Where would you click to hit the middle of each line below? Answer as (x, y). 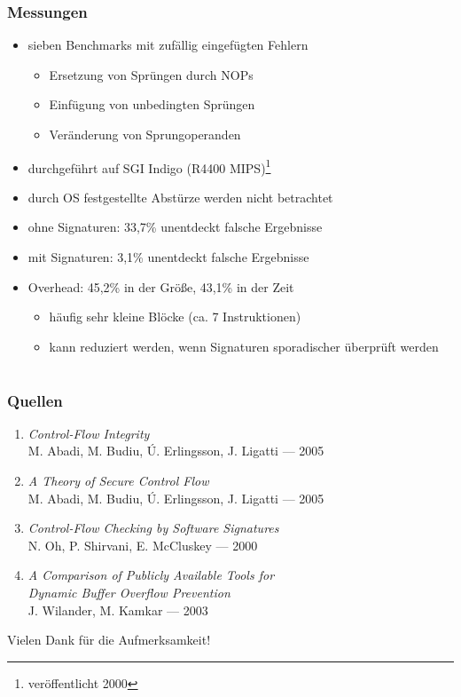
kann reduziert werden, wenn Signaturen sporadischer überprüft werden (244, 346)
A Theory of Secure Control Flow (118, 481)
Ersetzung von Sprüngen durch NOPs (151, 74)
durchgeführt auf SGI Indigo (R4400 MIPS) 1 (149, 166)
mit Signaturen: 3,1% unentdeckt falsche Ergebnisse (168, 257)
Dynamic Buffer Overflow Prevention (129, 593)
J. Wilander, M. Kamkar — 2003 (118, 610)
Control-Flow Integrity (89, 433)
